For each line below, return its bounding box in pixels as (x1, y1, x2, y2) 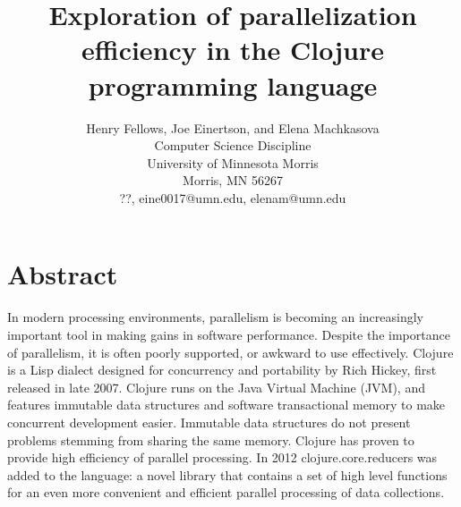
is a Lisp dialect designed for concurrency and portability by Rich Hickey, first (7, 360, 437, 379)
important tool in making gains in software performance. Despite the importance (7, 325, 450, 343)
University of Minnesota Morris (147, 153, 319, 172)
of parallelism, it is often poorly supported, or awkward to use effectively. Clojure (7, 342, 454, 361)
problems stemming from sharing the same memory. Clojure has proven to (7, 430, 414, 449)
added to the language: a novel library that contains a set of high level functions (7, 465, 448, 484)
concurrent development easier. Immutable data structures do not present (7, 412, 411, 431)
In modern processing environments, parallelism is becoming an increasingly (7, 308, 423, 326)
